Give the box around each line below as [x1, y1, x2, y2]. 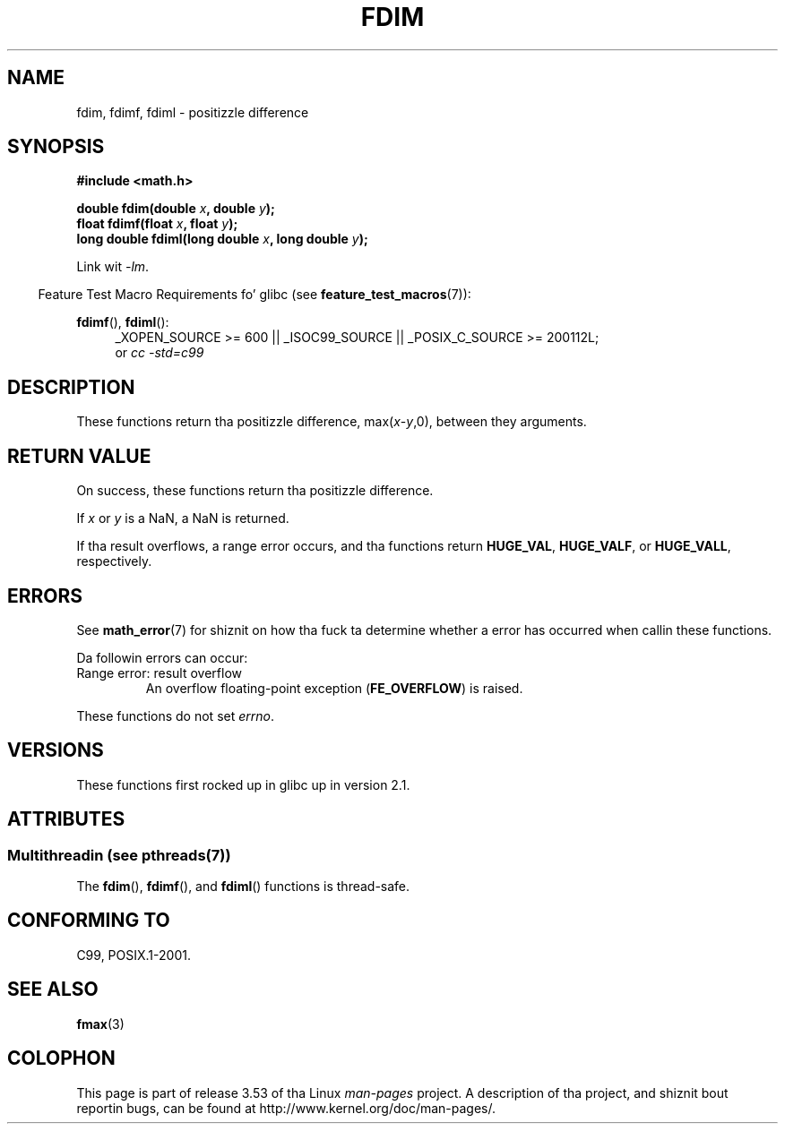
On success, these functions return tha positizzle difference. [76, 483, 434, 499]
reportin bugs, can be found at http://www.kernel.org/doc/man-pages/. [76, 1100, 496, 1116]
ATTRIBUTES [7, 808, 125, 831]
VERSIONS [7, 739, 104, 762]
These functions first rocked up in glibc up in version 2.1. [76, 776, 410, 793]
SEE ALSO [7, 978, 99, 1001]
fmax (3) [76, 1015, 125, 1032]
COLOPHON [7, 1047, 116, 1070]
